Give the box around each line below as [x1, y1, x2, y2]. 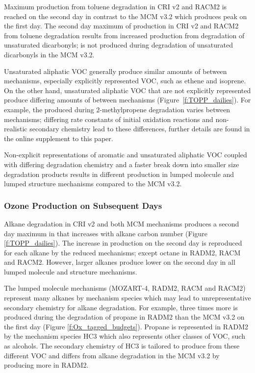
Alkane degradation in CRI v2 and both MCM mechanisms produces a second [4, 218, 239, 228]
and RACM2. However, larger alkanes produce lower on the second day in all [4, 257, 235, 267]
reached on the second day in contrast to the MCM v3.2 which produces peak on [4, 11, 247, 21]
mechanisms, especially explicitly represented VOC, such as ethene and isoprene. [4, 75, 246, 86]
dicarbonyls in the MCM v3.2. [4, 49, 95, 59]
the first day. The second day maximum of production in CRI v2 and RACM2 [4, 21, 239, 31]
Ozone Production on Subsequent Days [4, 199, 162, 211]
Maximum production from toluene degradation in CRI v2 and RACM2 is [4, 1, 227, 11]
